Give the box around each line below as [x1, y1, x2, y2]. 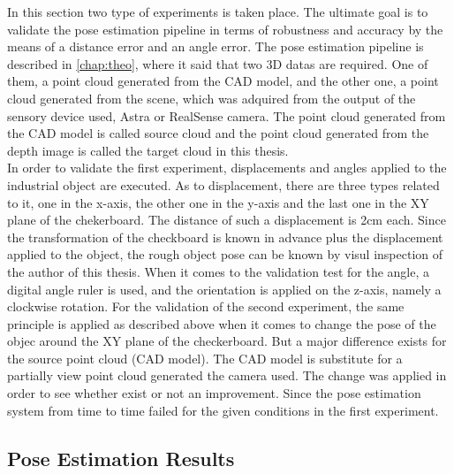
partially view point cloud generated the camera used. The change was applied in [7, 366, 447, 385]
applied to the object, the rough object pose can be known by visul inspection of [7, 245, 443, 264]
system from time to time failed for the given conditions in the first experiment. [7, 401, 439, 419]
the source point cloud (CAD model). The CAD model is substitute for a [7, 348, 403, 367]
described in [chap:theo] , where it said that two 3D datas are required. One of [7, 54, 428, 73]
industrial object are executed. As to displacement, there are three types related [7, 175, 440, 194]
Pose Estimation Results [7, 444, 235, 471]
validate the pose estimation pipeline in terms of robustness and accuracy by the [7, 19, 443, 38]
